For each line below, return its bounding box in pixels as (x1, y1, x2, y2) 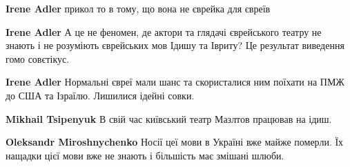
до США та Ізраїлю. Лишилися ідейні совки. (6, 88, 195, 102)
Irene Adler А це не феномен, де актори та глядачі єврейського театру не (6, 24, 322, 39)
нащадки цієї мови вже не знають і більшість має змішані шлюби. (6, 148, 284, 162)
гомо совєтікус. (6, 51, 70, 66)
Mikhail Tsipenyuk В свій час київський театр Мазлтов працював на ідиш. (6, 111, 332, 126)
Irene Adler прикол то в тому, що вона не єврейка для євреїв (6, 1, 271, 15)
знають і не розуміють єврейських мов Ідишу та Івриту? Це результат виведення (6, 38, 344, 52)
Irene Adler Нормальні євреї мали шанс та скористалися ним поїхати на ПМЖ (6, 75, 344, 89)
